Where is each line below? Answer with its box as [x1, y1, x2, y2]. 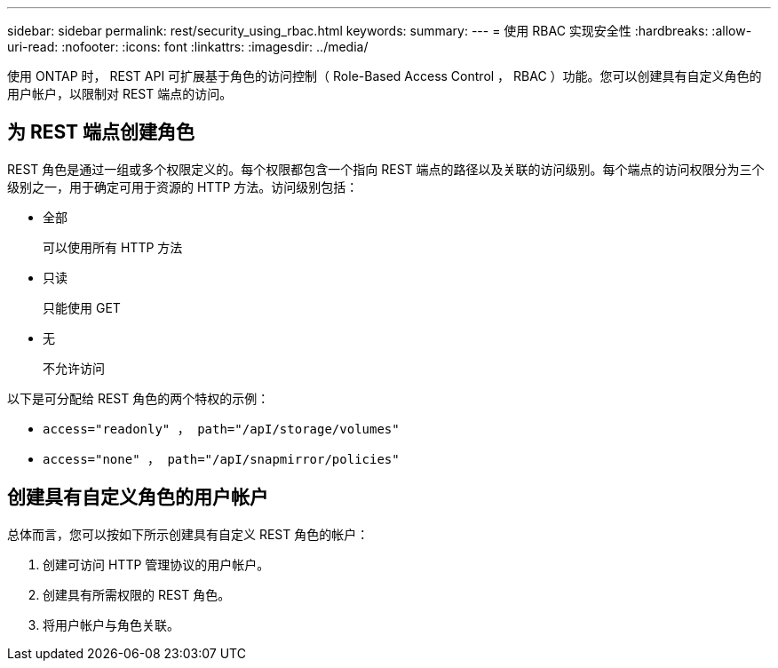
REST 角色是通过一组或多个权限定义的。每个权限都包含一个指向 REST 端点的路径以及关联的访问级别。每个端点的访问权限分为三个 [7, 161, 765, 177]
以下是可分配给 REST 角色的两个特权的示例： [7, 390, 270, 406]
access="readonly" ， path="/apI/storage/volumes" [43, 421, 400, 436]
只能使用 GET [43, 299, 121, 315]
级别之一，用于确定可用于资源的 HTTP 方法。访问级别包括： [7, 179, 359, 195]
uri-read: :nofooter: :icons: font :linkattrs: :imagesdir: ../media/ [7, 39, 369, 54]
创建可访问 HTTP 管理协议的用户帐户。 [43, 556, 270, 572]
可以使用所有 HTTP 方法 [43, 239, 183, 255]
